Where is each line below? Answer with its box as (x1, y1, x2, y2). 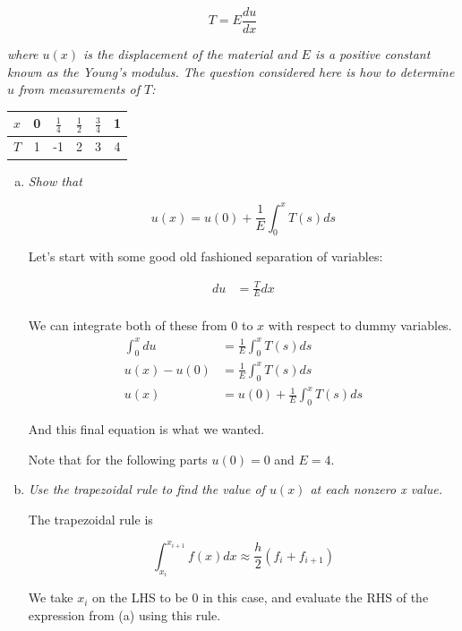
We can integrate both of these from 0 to (28, 316, 253, 335)
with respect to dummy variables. (268, 316, 452, 335)
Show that (28, 171, 82, 190)
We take (28, 588, 73, 607)
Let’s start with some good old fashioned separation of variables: (28, 247, 383, 266)
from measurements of (19, 80, 140, 98)
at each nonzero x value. (310, 480, 443, 499)
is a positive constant (314, 45, 431, 64)
